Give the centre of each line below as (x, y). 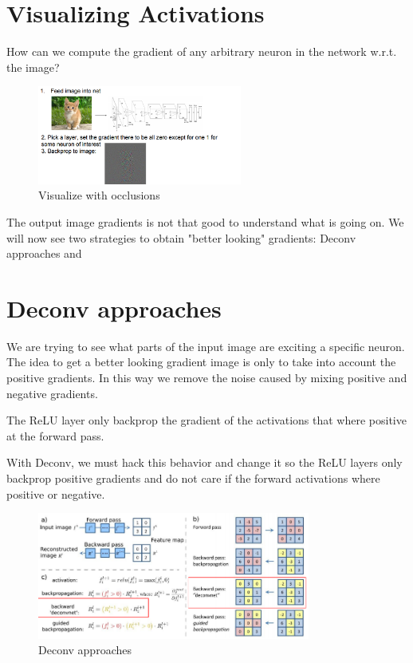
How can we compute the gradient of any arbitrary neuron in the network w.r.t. (202, 51)
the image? (33, 67)
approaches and (44, 253)
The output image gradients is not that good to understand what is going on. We (205, 221)
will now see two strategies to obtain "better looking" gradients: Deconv (181, 237)
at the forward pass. (55, 435)
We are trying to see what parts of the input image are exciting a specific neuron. (206, 346)
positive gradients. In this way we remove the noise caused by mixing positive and (207, 378)
